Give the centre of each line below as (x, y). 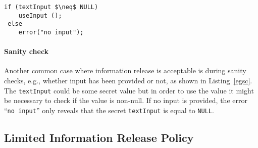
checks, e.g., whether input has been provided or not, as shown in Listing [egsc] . (128, 81)
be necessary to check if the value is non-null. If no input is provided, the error (126, 100)
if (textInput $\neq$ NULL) (51, 7)
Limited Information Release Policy (99, 137)
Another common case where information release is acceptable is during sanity (125, 70)
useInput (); (40, 15)
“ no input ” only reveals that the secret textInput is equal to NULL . (109, 110)
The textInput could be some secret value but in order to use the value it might (129, 90)
